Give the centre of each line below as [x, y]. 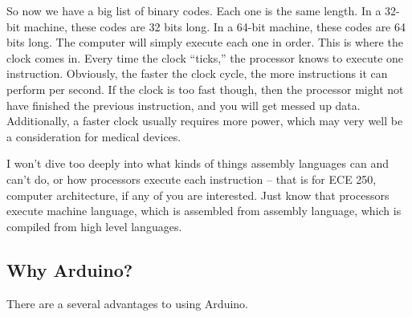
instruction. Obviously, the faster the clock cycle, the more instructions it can [197, 73]
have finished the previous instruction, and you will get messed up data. [184, 105]
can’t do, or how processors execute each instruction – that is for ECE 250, [192, 179]
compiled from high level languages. [94, 226]
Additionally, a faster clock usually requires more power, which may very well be [205, 121]
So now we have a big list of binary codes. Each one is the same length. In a [194, 10]
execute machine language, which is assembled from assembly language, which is [204, 211]
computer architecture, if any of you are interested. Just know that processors [198, 195]
